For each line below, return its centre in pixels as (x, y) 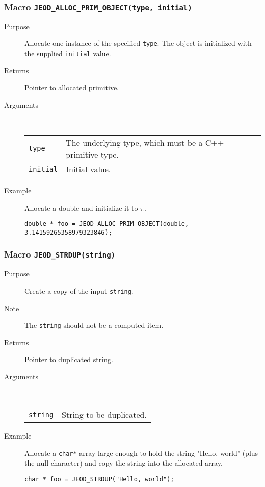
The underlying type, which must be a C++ (145, 143)
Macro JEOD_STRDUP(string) (60, 254)
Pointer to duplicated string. (69, 359)
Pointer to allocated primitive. (72, 87)
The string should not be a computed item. (94, 325)
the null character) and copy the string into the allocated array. (124, 463)
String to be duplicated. (104, 415)
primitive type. (92, 155)
